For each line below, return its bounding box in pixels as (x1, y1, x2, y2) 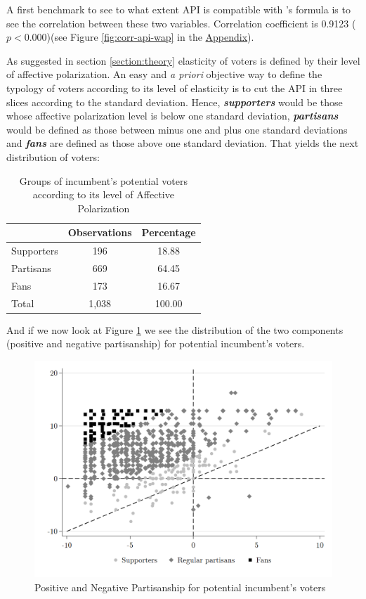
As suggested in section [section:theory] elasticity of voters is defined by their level (6, 53, 360, 67)
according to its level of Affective (32, 187, 174, 202)
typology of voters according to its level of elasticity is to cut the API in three (6, 80, 343, 95)
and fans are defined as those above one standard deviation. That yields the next (6, 136, 359, 150)
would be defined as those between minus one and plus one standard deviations (6, 122, 348, 136)
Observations (67, 225, 132, 240)
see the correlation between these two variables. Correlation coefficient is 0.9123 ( (6, 15, 356, 30)
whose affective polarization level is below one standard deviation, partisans (6, 108, 339, 123)
